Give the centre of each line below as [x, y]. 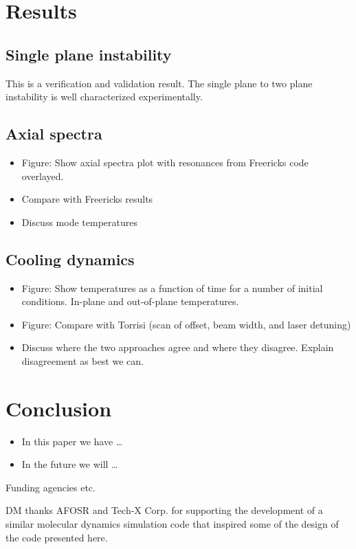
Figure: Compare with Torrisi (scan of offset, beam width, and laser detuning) [186, 324]
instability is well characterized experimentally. [104, 97]
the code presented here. [57, 537]
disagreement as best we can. [82, 360]
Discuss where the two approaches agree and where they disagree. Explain [178, 347]
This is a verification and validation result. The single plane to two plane [159, 83]
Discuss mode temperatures [79, 222]
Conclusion [59, 408]
